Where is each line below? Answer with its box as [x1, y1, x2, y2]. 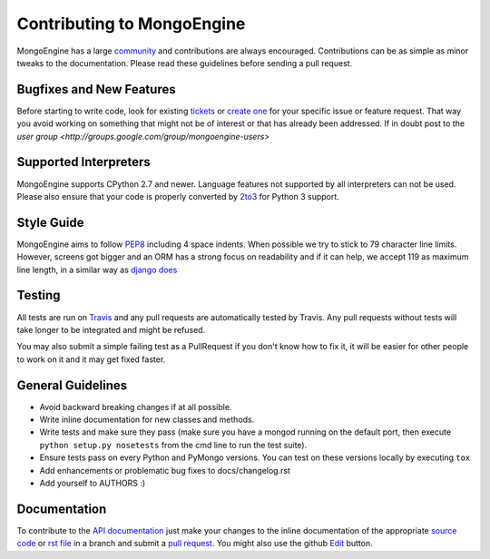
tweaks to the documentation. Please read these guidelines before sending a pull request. [16, 57, 353, 68]
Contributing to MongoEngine [16, 14, 246, 34]
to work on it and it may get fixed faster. [16, 354, 166, 365]
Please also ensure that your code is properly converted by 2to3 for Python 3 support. [16, 191, 339, 201]
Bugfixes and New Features [16, 82, 176, 97]
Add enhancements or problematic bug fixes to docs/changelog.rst [39, 465, 290, 476]
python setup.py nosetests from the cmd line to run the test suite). [39, 439, 308, 450]
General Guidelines [16, 378, 127, 393]
